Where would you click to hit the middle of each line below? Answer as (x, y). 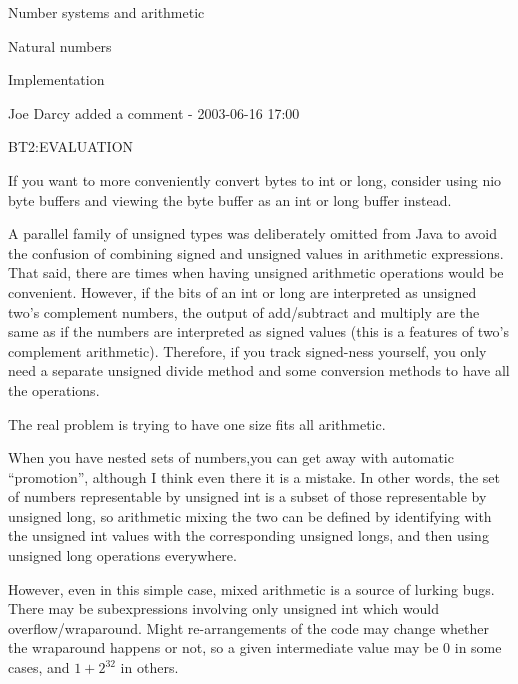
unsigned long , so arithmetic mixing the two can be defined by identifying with (250, 515)
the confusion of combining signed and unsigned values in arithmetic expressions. (256, 252)
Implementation (56, 79)
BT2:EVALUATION (71, 146)
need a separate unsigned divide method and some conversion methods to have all (259, 370)
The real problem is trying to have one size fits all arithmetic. (197, 423)
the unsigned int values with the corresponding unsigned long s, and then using (248, 535)
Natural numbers (60, 45)
